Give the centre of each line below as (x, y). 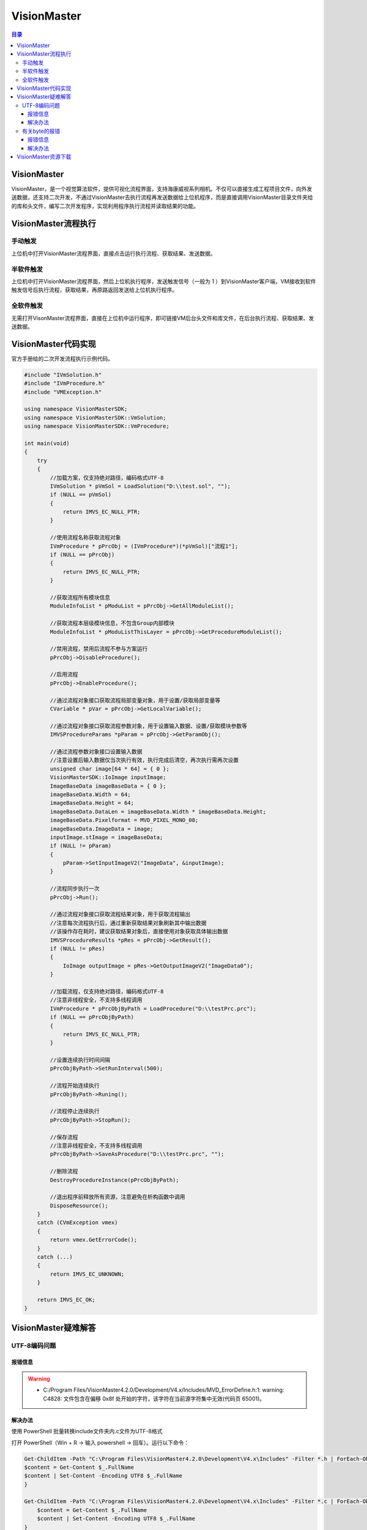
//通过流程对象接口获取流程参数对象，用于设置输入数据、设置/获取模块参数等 (149, 726)
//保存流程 (64, 1137)
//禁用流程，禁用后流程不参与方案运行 (99, 649)
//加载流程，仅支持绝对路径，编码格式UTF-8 (107, 991)
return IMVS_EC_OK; (66, 1300)
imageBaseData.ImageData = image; (102, 829)
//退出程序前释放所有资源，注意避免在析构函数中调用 (117, 1197)
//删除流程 (64, 1171)
